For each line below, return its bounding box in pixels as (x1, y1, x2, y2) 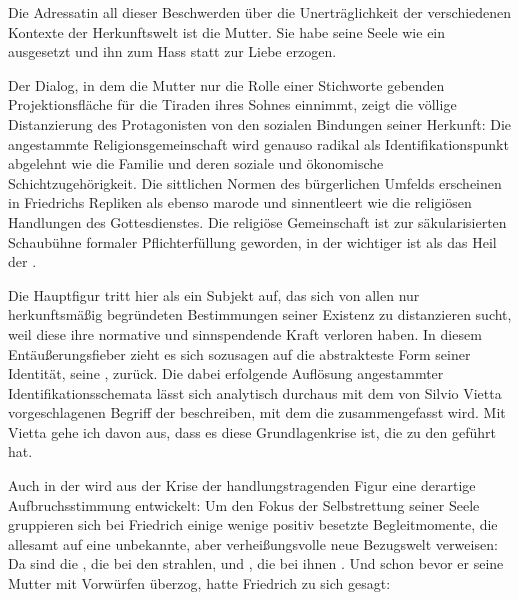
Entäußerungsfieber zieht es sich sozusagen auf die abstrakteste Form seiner (8, 343, 471, 364)
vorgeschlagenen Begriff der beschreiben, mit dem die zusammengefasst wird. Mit (8, 402, 506, 423)
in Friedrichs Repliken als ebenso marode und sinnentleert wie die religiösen (8, 192, 472, 213)
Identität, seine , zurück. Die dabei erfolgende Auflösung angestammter (8, 363, 444, 384)
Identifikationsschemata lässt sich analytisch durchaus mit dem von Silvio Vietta (8, 382, 502, 403)
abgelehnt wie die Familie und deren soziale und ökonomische (8, 153, 384, 174)
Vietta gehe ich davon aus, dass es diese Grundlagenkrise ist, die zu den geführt (8, 421, 497, 442)
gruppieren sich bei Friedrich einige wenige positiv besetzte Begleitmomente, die (8, 514, 498, 535)
